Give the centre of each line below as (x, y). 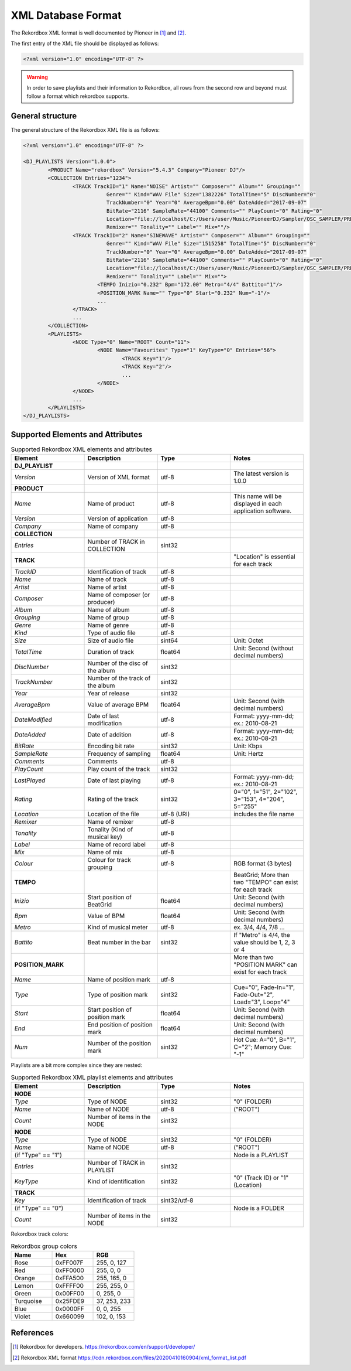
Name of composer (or (119, 595)
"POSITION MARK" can (265, 965)
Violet (22, 1317)
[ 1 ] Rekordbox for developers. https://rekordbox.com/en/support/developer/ (104, 1347)
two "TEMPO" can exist (266, 882)
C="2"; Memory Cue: (262, 1047)
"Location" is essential (264, 557)
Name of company (113, 526)
